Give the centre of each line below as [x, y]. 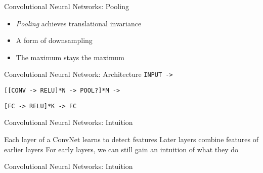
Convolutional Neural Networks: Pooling [67, 6]
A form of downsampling [54, 40]
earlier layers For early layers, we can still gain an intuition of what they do [121, 149]
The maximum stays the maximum [70, 57]
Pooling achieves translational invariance [79, 23]
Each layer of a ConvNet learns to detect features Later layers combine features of [131, 139]
